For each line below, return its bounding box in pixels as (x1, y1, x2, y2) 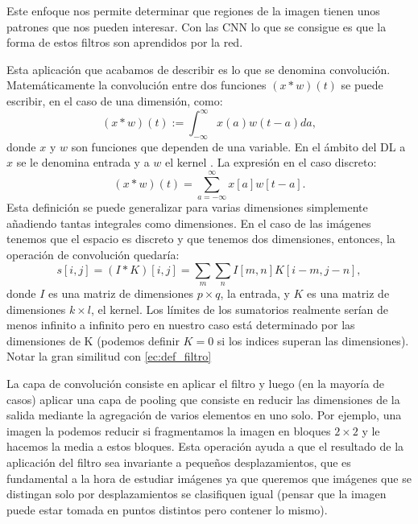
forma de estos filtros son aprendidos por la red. (6, 34, 243, 51)
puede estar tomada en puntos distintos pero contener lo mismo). (6, 501, 328, 518)
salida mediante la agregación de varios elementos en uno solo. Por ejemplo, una (6, 406, 402, 423)
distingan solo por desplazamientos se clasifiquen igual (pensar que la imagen (6, 485, 387, 502)
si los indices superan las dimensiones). (217, 332, 409, 349)
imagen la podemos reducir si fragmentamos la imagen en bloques (6, 422, 331, 439)
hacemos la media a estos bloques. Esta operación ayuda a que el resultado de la (6, 438, 404, 455)
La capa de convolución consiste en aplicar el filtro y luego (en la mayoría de (6, 374, 385, 391)
